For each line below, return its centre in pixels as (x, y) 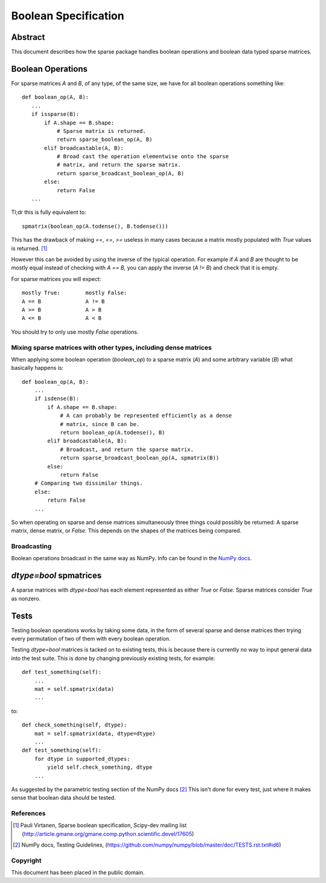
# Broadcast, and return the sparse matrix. (127, 449)
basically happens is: (37, 368)
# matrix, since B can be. (100, 424)
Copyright (26, 860)
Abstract (28, 37)
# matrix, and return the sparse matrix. (119, 165)
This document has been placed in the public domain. (78, 873)
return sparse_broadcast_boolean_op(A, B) (120, 173)
